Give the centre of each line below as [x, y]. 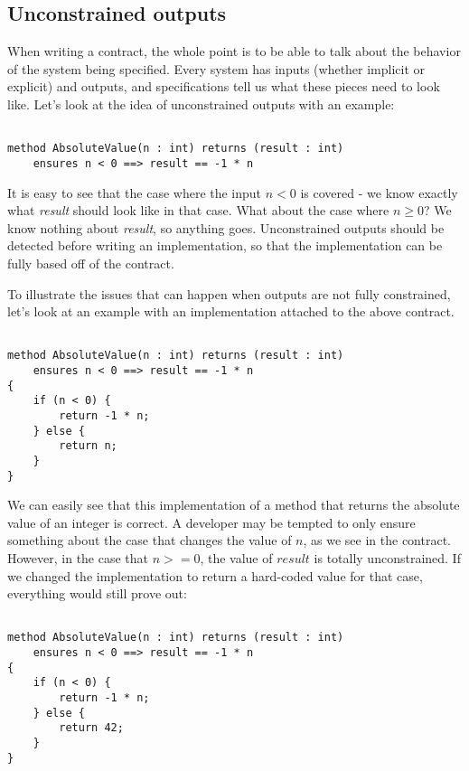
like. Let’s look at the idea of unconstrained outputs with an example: [201, 103]
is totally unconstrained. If [387, 558]
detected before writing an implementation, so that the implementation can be [225, 245]
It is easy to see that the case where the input [135, 192]
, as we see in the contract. [377, 540]
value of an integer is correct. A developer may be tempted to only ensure [211, 522]
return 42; [91, 728]
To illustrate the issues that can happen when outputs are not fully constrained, [229, 293]
